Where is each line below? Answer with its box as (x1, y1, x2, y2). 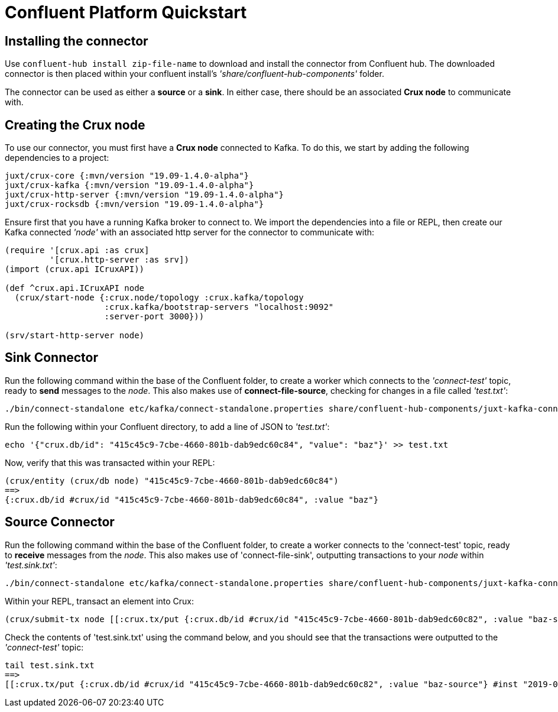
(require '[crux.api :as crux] (5, 245, 150, 255)
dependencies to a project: (5, 153, 109, 163)
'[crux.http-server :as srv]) (49, 255, 189, 265)
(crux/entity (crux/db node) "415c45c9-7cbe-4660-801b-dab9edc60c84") (5, 475, 339, 486)
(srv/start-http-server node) (5, 331, 145, 341)
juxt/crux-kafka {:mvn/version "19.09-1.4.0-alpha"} (5, 180, 254, 190)
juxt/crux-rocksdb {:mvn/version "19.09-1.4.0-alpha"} (5, 199, 264, 209)
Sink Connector (5, 350, 99, 365)
